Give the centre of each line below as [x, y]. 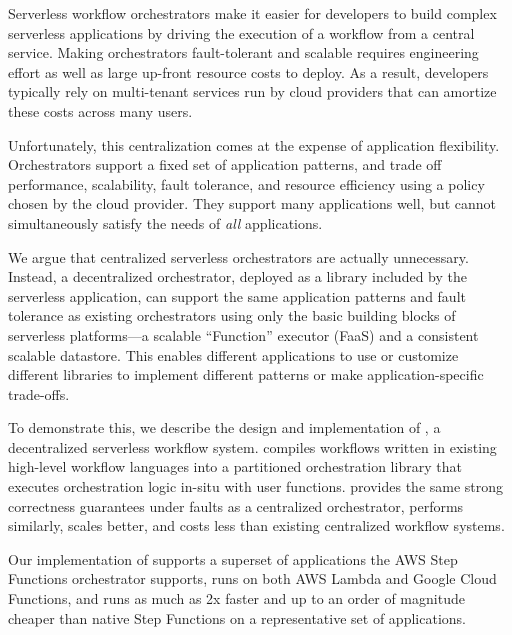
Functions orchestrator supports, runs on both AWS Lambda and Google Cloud [252, 578]
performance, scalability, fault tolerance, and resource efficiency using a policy [246, 183]
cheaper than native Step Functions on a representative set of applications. [237, 617]
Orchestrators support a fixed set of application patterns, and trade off [225, 164]
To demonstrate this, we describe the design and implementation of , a [224, 427]
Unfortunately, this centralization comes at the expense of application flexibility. [254, 144]
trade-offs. [39, 393]
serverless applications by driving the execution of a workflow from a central [241, 32]
